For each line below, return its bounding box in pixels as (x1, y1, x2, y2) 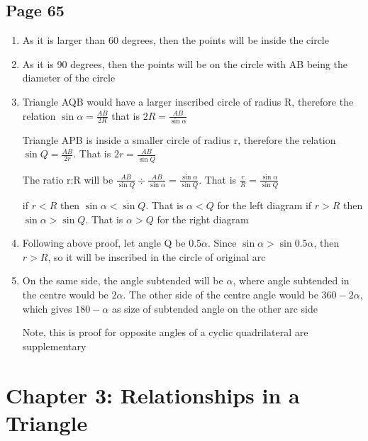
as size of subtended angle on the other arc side (111, 301, 318, 316)
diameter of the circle (22, 70, 116, 85)
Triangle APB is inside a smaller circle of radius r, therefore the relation (22, 132, 336, 147)
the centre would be (22, 287, 108, 302)
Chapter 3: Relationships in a (6, 380, 300, 409)
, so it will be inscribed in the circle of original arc (48, 249, 266, 264)
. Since (208, 235, 237, 250)
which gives (22, 301, 72, 316)
